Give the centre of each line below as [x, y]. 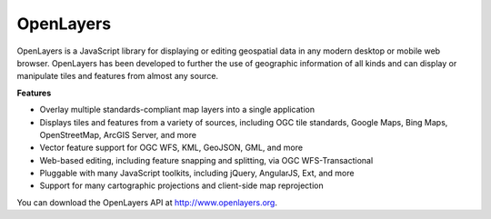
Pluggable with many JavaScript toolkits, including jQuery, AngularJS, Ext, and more [197, 174]
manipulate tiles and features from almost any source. [117, 76]
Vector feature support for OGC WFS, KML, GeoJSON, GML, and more [171, 148]
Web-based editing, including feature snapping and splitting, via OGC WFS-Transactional [206, 160]
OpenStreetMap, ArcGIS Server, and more [118, 134]
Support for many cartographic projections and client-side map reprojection [181, 185]
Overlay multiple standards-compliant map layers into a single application [177, 110]
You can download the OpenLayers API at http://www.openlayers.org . [147, 202]
